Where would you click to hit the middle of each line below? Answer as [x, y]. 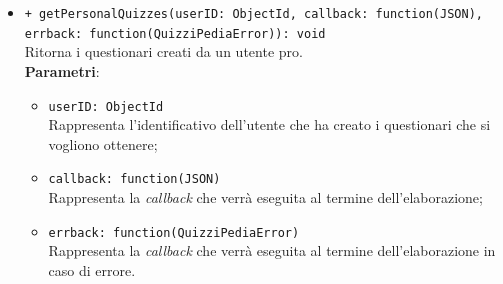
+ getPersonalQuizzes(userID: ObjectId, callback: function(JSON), [253, 14]
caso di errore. [92, 269]
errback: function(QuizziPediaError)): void [175, 33]
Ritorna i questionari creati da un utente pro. [163, 51]
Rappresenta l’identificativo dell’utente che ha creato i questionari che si [269, 124]
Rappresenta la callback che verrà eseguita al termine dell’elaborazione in [272, 250]
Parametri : [62, 70]
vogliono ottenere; [103, 143]
